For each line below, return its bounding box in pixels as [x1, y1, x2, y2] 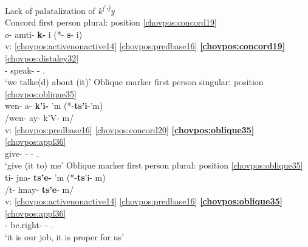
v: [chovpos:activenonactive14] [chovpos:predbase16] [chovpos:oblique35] [5, 195, 282, 207]
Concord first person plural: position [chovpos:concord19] [5, 16, 217, 29]
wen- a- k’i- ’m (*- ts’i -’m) [5, 99, 103, 112]
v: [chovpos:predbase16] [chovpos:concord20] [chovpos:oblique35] [5, 123, 255, 136]
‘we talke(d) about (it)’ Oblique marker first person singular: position [5, 75, 264, 88]
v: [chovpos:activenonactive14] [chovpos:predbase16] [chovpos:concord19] [5, 40, 286, 52]
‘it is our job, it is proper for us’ [5, 230, 125, 243]
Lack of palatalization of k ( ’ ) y [5, 2, 115, 16]
